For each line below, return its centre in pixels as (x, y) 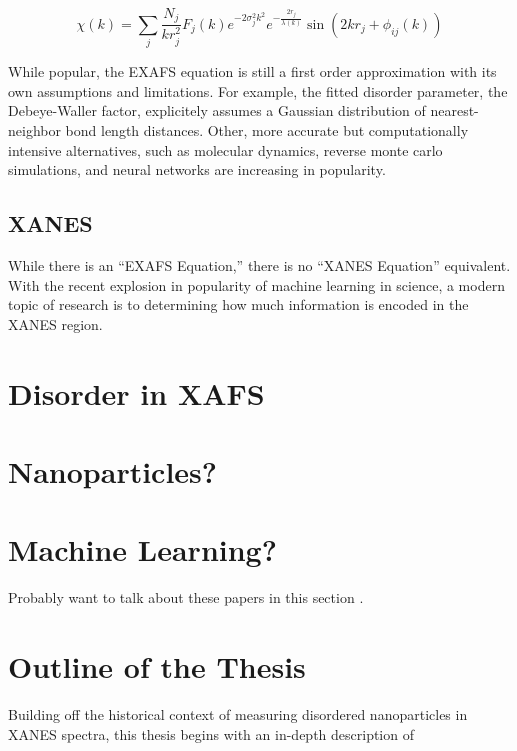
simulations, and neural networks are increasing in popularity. (197, 169)
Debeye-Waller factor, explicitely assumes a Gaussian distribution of (217, 110)
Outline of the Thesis (157, 666)
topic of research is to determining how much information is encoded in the (238, 304)
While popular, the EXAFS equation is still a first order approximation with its (252, 71)
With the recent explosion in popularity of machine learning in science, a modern (256, 284)
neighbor (34, 130)
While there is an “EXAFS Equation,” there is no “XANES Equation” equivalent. (259, 264)
